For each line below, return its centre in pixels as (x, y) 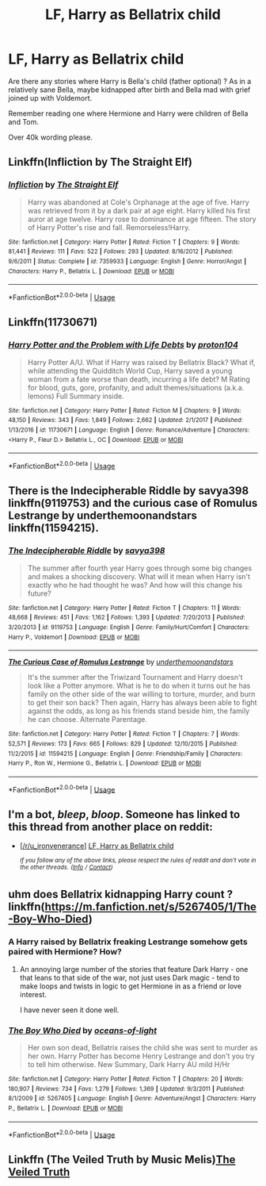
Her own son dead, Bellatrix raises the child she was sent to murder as (142, 1047)
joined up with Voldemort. (50, 98)
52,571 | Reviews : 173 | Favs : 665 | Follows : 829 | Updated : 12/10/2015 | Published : (123, 743)
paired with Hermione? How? (65, 952)
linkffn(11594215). (53, 528)
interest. (33, 994)
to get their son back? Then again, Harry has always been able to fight (142, 703)
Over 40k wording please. (51, 137)
